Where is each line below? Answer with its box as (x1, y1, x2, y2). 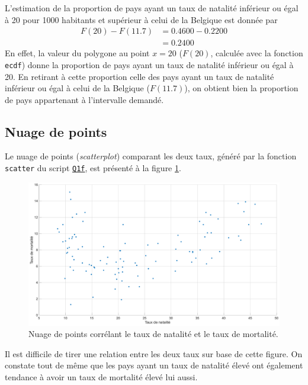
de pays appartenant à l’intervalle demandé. (5, 93, 164, 105)
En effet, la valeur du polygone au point (5, 47, 150, 59)
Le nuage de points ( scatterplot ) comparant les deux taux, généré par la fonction (5, 150, 297, 162)
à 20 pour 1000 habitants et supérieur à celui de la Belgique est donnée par (5, 13, 278, 25)
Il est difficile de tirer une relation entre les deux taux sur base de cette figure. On (5, 347, 303, 360)
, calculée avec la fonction (210, 47, 303, 59)
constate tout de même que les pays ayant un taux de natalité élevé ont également (5, 359, 303, 371)
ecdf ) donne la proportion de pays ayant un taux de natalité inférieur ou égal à (5, 58, 294, 70)
